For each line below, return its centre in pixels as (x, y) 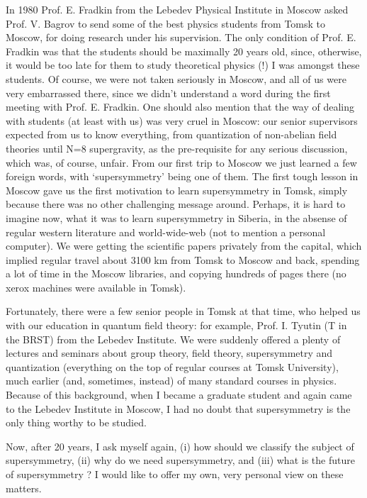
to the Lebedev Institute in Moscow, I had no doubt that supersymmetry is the (178, 408)
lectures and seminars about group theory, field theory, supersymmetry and (169, 353)
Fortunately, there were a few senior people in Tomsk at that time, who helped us (183, 311)
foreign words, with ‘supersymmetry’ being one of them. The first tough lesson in (182, 176)
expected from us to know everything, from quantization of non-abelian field (171, 134)
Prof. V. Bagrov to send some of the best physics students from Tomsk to (166, 23)
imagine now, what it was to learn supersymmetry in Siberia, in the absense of (176, 217)
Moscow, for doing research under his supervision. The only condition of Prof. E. (181, 37)
